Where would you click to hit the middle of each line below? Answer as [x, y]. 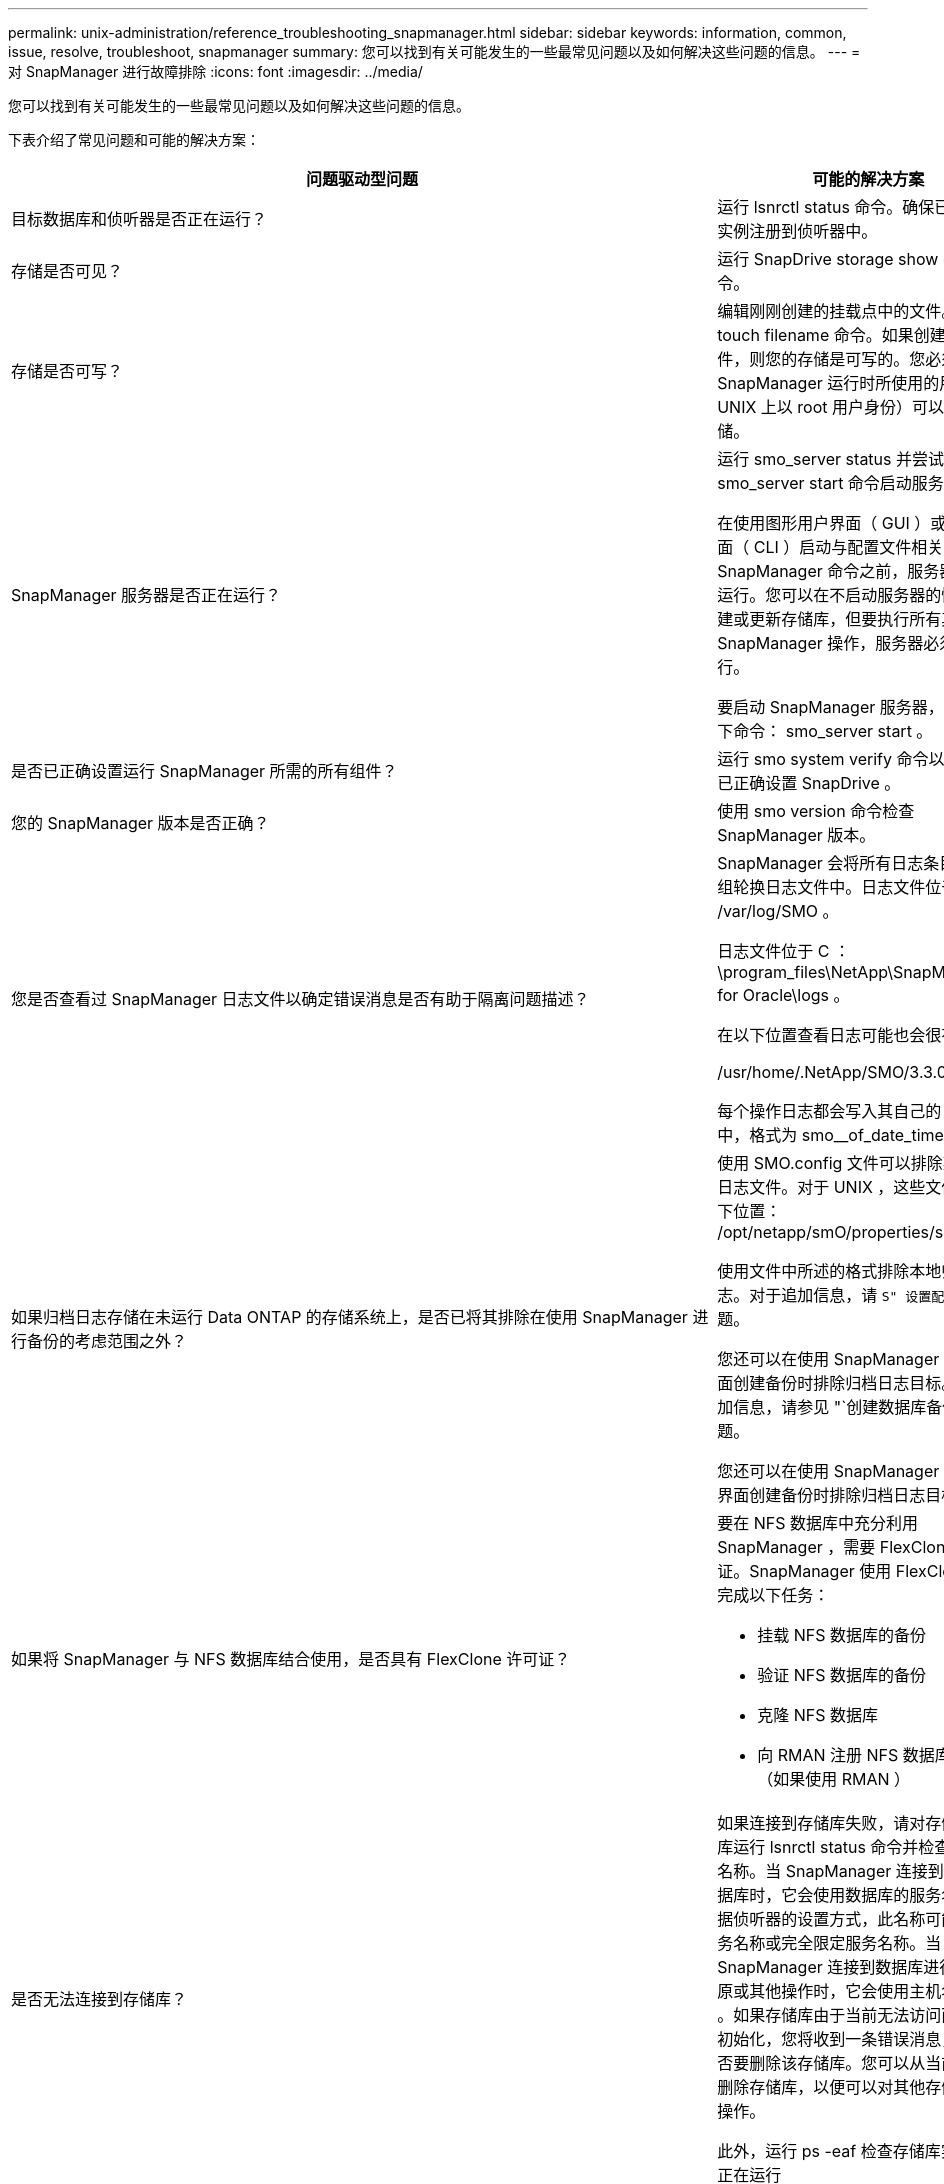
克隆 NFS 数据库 [817, 1715]
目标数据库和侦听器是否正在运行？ [139, 219]
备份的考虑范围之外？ [107, 1341]
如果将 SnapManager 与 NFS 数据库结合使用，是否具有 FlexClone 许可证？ [291, 1659]
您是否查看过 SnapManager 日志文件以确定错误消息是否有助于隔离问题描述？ [300, 999]
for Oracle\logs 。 [783, 995]
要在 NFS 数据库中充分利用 [817, 1523]
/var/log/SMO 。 [778, 911]
